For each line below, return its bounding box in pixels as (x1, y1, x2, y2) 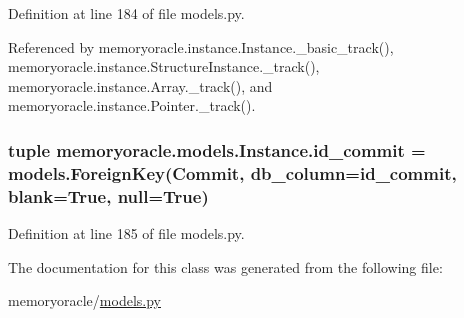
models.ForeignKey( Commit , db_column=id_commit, (8, 160, 457, 185)
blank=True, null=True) (8, 183, 209, 208)
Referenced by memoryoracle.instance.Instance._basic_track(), (8, 36, 394, 57)
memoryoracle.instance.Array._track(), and (8, 75, 273, 96)
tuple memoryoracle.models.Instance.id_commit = (8, 137, 426, 162)
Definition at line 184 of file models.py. (8, 3, 245, 23)
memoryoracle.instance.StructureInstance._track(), (8, 56, 320, 77)
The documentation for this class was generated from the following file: (8, 256, 443, 277)
